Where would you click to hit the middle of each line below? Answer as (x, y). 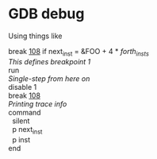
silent (21, 121)
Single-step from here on (49, 78)
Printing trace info (38, 103)
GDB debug (46, 14)
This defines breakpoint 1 (50, 61)
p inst (21, 139)
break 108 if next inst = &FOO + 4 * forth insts (78, 52)
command (25, 112)
